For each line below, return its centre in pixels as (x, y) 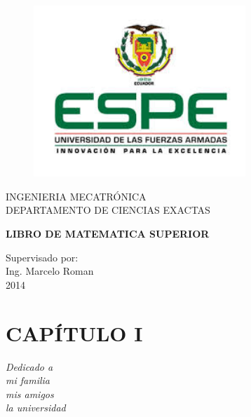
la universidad (36, 408)
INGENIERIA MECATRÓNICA (76, 196)
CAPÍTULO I (74, 333)
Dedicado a (29, 366)
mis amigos (30, 394)
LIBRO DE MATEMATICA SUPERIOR (108, 234)
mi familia (28, 380)
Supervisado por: (42, 257)
